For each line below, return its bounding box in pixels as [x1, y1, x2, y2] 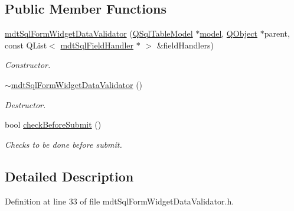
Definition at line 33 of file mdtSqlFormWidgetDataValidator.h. [5, 194, 234, 207]
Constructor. [5, 59, 51, 71]
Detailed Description [5, 167, 134, 185]
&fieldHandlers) [156, 38, 214, 51]
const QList [5, 38, 47, 51]
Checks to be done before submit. [5, 138, 122, 150]
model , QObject [200, 27, 257, 40]
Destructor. [5, 98, 46, 111]
